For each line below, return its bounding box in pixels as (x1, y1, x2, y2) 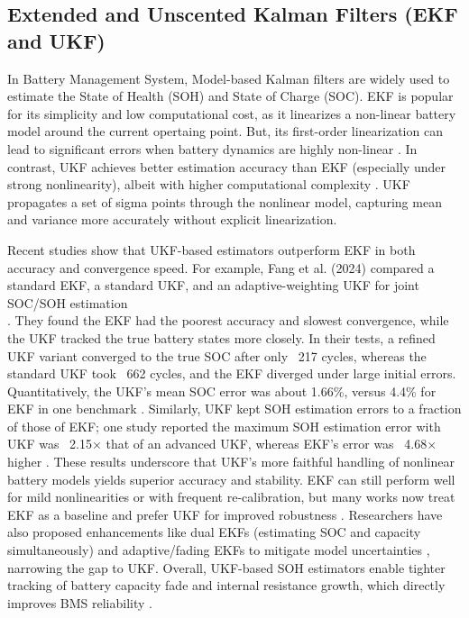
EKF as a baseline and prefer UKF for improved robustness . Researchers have (7, 504, 443, 523)
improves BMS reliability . (7, 593, 152, 612)
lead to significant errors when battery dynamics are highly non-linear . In (7, 139, 418, 158)
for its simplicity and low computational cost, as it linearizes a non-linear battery (7, 104, 456, 123)
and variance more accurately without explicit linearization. (7, 210, 337, 229)
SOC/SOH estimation (7, 293, 128, 312)
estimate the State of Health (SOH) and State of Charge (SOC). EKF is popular (7, 86, 454, 105)
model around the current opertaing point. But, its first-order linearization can (7, 122, 443, 141)
